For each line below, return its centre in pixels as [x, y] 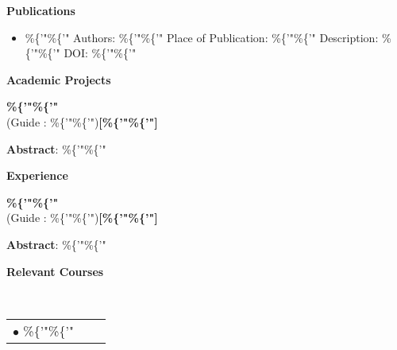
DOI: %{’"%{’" [100, 53]
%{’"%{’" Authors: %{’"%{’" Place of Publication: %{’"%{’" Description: [202, 37]
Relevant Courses [55, 271]
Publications [41, 10]
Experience [37, 175]
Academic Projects [59, 79]
